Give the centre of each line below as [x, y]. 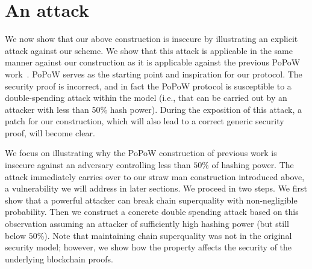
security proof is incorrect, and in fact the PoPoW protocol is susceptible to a [148, 86]
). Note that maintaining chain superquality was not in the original [168, 235]
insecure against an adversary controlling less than [98, 165]
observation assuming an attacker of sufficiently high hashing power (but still [147, 224]
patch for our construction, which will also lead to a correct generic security [145, 121]
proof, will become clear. [50, 132]
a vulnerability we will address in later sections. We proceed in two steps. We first [156, 188]
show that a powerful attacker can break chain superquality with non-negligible [151, 200]
